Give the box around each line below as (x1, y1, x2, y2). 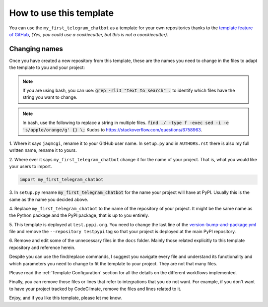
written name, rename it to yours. (9, 147, 77, 153)
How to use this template (9, 7, 114, 18)
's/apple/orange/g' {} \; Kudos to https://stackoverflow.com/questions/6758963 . (22, 126, 202, 132)
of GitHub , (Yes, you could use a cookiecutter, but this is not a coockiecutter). (9, 31, 169, 37)
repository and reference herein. (9, 245, 75, 250)
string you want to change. (22, 94, 77, 100)
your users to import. (9, 164, 52, 170)
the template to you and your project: (9, 64, 85, 70)
